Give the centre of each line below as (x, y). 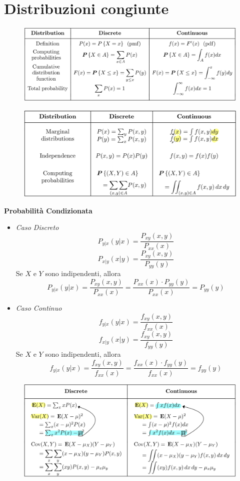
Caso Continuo (39, 308)
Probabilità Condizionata (48, 210)
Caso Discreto (37, 227)
